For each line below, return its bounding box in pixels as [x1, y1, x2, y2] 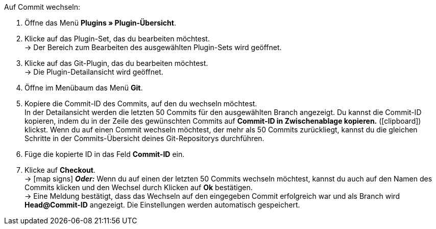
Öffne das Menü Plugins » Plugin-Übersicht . [25, 18, 176, 27]
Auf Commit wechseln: [4, 3, 81, 11]
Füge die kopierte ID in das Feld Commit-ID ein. [25, 150, 185, 158]
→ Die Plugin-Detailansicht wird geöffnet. [25, 67, 163, 76]
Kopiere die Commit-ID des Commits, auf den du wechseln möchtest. [25, 99, 257, 108]
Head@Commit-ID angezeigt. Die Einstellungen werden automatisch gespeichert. [25, 200, 300, 209]
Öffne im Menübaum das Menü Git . [25, 83, 143, 92]
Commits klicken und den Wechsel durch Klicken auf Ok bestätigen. [25, 183, 253, 192]
